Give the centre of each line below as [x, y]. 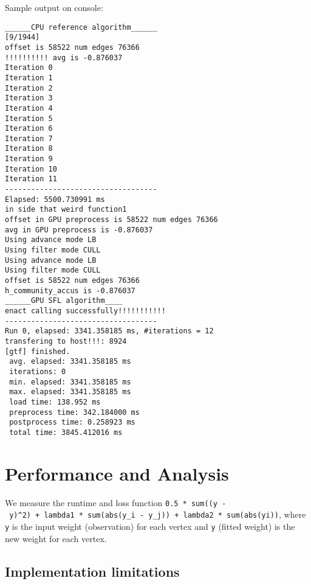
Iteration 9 [29, 159]
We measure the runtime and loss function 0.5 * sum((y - [116, 502]
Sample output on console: [54, 7]
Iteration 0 [29, 68]
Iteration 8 [29, 149]
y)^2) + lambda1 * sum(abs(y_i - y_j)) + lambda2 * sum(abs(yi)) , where [158, 514]
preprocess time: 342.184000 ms [74, 412]
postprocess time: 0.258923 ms [72, 422]
